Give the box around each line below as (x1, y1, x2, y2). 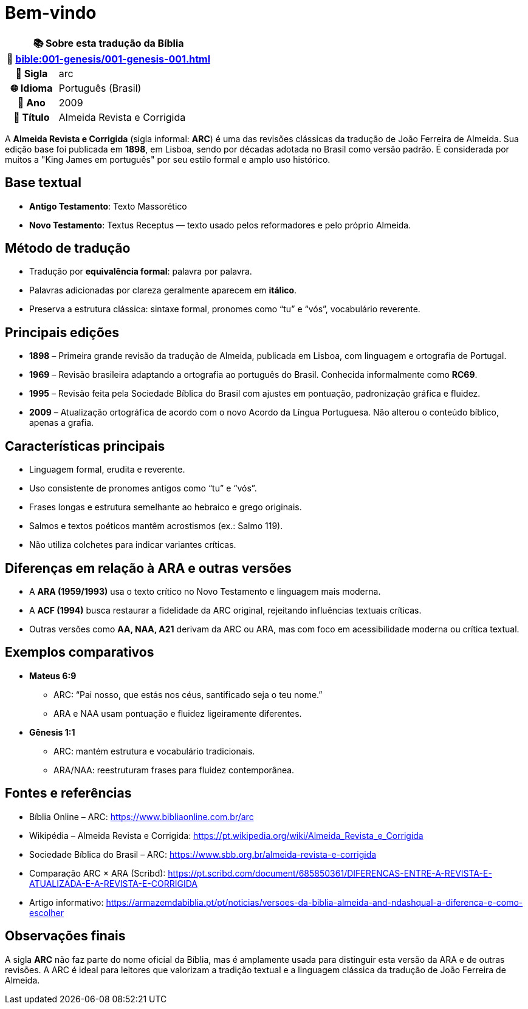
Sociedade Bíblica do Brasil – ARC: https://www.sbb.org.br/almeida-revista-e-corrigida (29, 849, 377, 860)
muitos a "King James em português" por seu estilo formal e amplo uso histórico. (5, 154, 331, 165)
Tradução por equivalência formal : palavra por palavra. (29, 266, 252, 277)
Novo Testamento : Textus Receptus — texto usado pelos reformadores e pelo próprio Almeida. (29, 219, 411, 230)
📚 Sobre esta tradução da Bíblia (33, 36, 184, 49)
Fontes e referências (5, 785, 132, 801)
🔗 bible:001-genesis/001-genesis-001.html (7, 52, 210, 65)
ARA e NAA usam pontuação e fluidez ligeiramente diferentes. (53, 708, 302, 719)
